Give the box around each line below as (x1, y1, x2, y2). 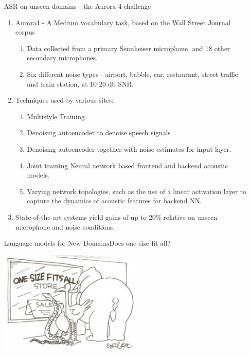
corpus (15, 27, 35, 37)
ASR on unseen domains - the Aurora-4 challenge (4, 1, 151, 11)
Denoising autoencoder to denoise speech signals (27, 127, 171, 138)
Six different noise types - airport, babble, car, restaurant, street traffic (27, 69, 238, 79)
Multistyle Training (27, 111, 85, 121)
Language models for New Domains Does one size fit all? (4, 238, 171, 248)
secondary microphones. (27, 53, 98, 63)
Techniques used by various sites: (15, 95, 114, 105)
